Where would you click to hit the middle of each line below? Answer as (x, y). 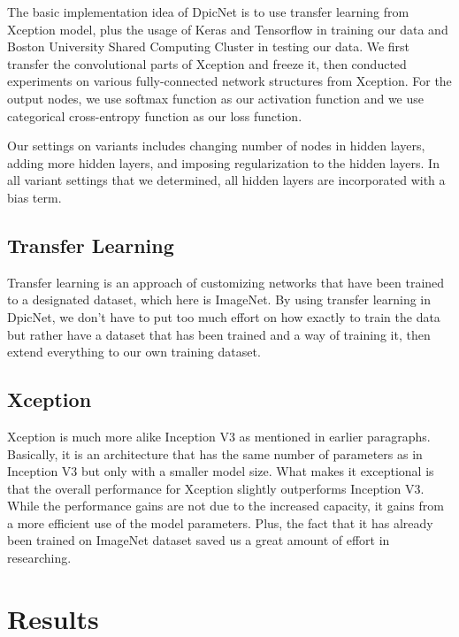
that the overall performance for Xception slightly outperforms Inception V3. (216, 488)
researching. (39, 558)
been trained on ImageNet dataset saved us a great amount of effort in (199, 540)
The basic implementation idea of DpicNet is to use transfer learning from (208, 12)
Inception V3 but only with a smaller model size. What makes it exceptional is (221, 471)
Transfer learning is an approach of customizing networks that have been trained (226, 282)
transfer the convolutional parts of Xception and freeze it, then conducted (207, 63)
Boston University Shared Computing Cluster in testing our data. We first (209, 46)
